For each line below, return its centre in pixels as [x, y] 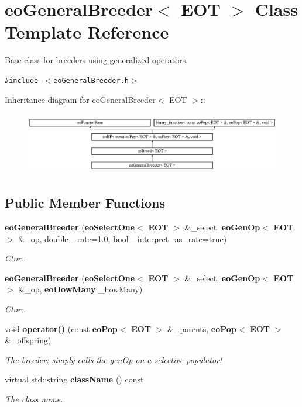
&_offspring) [28, 340]
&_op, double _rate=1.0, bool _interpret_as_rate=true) [123, 238]
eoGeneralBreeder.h [91, 80]
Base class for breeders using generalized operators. [97, 60]
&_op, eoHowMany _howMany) [80, 289]
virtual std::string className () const [74, 379]
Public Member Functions [85, 203]
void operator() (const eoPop [61, 328]
